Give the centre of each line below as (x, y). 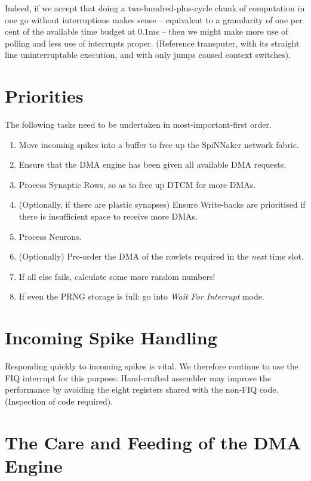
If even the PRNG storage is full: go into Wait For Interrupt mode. (141, 296)
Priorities (44, 96)
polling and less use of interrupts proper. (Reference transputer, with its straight (152, 43)
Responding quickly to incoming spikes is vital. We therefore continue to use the (152, 366)
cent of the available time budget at (70, 31)
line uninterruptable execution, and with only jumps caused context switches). (148, 55)
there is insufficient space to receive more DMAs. (108, 216)
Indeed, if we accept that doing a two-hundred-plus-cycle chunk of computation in (155, 8)
